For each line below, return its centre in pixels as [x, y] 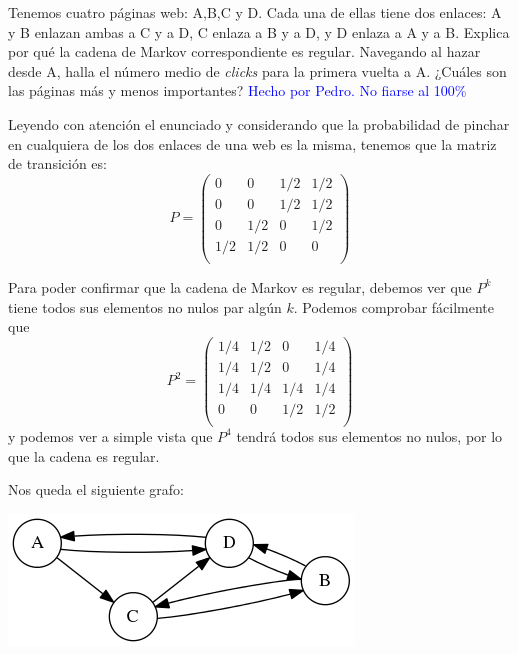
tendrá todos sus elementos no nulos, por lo [369, 435]
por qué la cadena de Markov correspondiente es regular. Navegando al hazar [244, 51]
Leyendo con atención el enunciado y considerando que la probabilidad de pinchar [259, 123]
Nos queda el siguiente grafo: [96, 489]
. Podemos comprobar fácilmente [393, 306]
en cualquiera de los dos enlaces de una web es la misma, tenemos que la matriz [252, 143]
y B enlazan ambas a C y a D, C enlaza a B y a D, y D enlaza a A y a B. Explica [259, 31]
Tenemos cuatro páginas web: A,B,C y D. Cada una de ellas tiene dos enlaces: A [255, 12]
